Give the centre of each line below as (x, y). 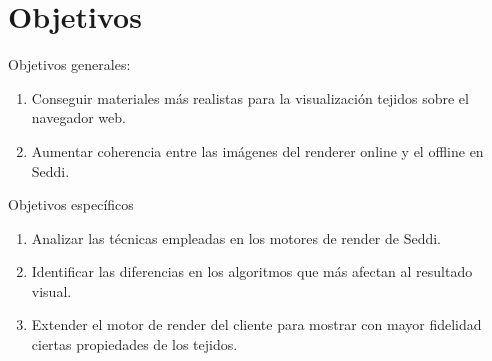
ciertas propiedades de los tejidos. (134, 344)
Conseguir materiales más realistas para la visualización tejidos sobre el (250, 97)
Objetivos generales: (69, 64)
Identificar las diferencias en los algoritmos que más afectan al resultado (252, 271)
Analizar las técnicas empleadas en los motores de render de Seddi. (236, 237)
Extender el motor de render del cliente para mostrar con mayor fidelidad (256, 324)
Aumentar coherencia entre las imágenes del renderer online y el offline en (257, 150)
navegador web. (78, 117)
